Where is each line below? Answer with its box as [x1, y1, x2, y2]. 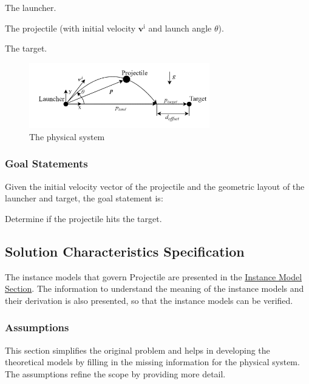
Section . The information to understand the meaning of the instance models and [5, 282, 304, 295]
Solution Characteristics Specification [5, 241, 245, 260]
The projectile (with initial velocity [5, 21, 136, 34]
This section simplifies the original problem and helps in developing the [5, 343, 270, 356]
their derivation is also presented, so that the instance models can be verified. [5, 294, 293, 306]
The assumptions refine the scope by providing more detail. [5, 367, 226, 380]
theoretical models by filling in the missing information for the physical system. [5, 355, 300, 368]
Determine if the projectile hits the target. [5, 212, 162, 224]
